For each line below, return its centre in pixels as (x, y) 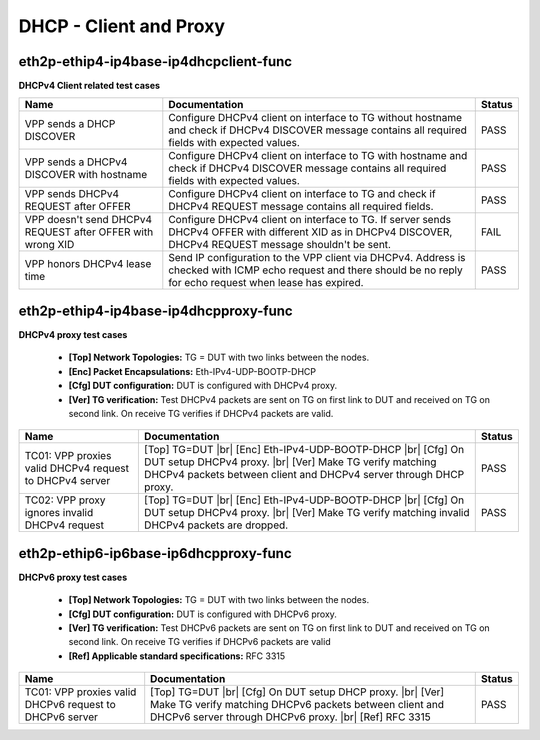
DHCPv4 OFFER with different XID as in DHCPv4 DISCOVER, (310, 232)
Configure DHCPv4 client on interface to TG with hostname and (318, 156)
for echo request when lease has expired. (266, 283)
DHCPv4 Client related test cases (89, 86)
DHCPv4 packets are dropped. (216, 525)
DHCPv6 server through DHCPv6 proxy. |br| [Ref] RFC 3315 (290, 717)
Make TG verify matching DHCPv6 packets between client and (297, 705)
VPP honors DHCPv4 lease (88, 264)
